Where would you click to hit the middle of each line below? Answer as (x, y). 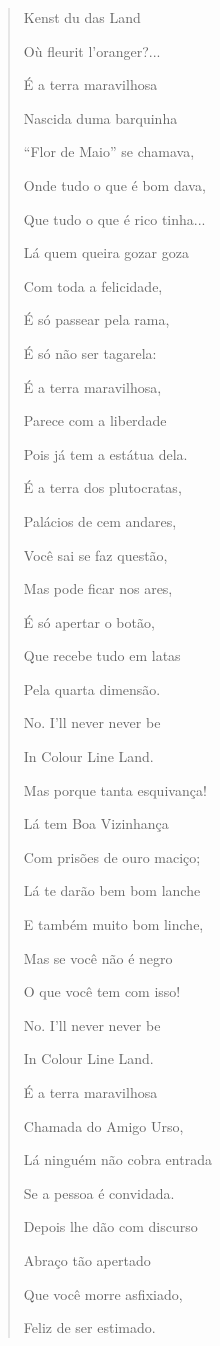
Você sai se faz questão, (95, 554)
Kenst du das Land (82, 17)
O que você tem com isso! (102, 991)
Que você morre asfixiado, (103, 1293)
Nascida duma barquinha (100, 117)
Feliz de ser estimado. (89, 1327)
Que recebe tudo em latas (102, 655)
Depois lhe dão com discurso (110, 1226)
